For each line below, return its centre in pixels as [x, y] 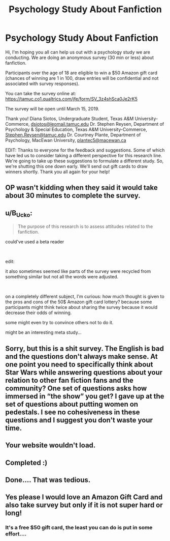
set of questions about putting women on [72, 404]
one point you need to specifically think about [79, 364]
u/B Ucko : [19, 213]
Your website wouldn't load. [50, 446]
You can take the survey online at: [41, 93]
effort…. [16, 534]
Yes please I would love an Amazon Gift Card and [84, 497]
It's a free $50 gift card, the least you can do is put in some [79, 528]
